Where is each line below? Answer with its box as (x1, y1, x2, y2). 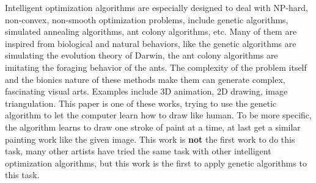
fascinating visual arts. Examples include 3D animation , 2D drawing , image (5, 85, 288, 98)
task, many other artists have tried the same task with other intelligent (5, 145, 271, 157)
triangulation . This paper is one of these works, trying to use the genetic (5, 96, 277, 109)
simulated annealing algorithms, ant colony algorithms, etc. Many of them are (5, 25, 297, 38)
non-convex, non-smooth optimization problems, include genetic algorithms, (5, 13, 288, 26)
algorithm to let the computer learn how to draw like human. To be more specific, (5, 109, 312, 121)
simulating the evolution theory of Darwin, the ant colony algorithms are (5, 49, 278, 62)
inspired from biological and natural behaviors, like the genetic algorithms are (5, 37, 296, 49)
